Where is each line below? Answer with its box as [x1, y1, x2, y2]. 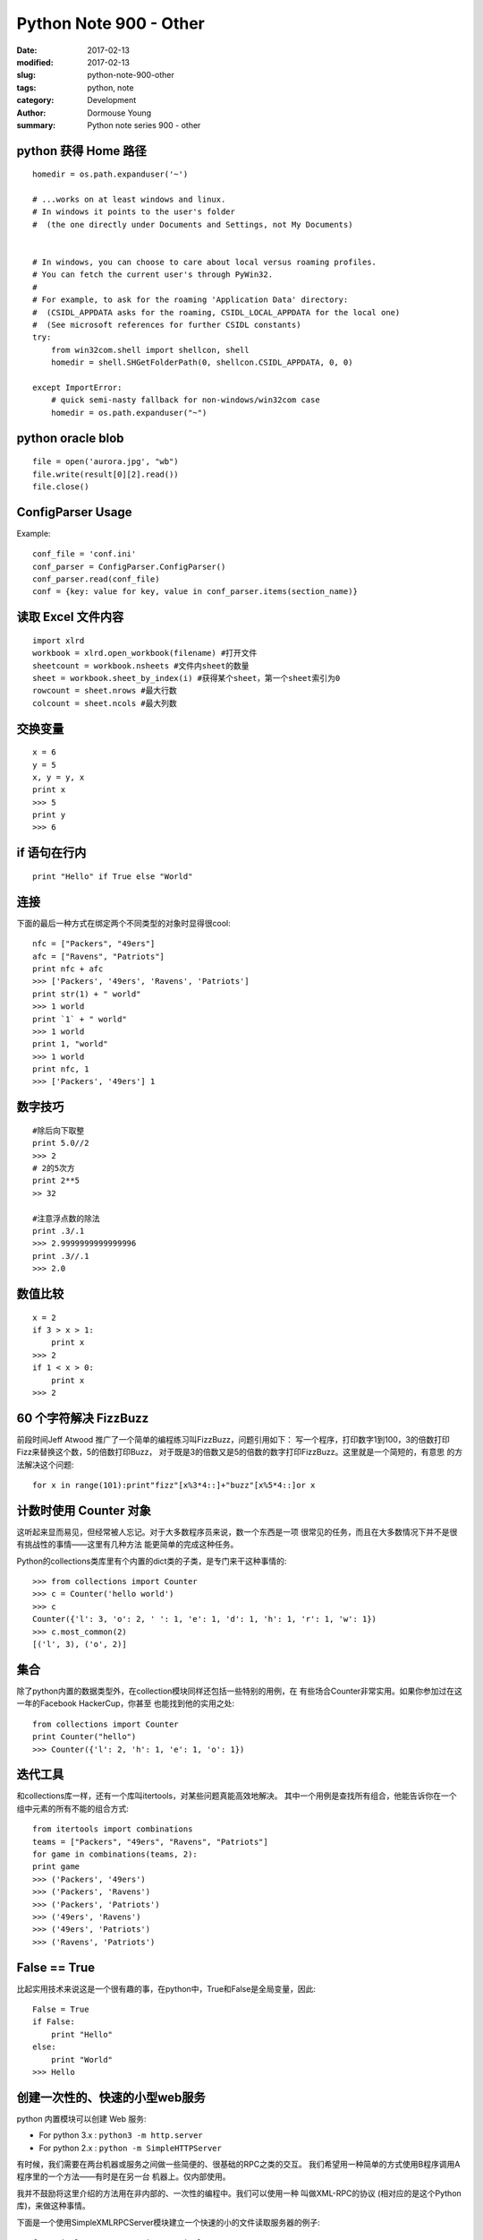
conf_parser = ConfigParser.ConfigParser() [32, 561, 226, 572]
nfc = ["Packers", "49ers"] [32, 939, 156, 949]
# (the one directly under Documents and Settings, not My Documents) [32, 220, 353, 229]
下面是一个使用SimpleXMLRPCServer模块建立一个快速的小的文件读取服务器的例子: [16, 2217, 321, 2227]
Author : [16, 108, 47, 118]
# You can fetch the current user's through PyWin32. [32, 270, 273, 280]
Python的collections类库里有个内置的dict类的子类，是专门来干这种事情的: [16, 1555, 287, 1566]
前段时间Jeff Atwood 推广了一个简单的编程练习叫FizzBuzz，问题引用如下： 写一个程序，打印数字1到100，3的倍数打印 [16, 1434, 451, 1444]
